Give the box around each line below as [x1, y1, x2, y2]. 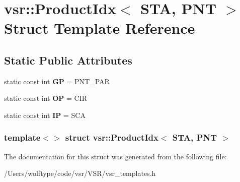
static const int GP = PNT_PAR [4, 76, 110, 86]
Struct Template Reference [4, 18, 195, 38]
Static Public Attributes [4, 52, 132, 68]
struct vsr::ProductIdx [65, 131, 158, 144]
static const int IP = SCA [4, 109, 86, 120]
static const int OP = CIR [4, 93, 87, 103]
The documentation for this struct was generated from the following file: [4, 151, 227, 161]
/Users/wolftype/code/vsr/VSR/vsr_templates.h [4, 168, 156, 178]
